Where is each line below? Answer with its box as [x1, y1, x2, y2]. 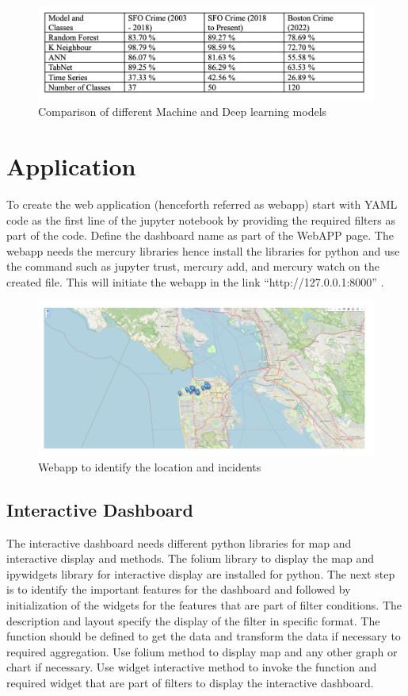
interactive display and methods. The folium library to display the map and [6, 550, 374, 567]
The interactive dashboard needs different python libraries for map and [6, 534, 352, 551]
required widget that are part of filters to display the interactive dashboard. [6, 674, 374, 690]
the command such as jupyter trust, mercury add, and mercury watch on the [6, 258, 380, 275]
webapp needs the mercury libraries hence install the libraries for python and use [6, 242, 400, 259]
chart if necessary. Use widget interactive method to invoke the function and [6, 659, 377, 675]
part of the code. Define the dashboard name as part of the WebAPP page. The [6, 227, 394, 244]
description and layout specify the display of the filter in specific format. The [6, 612, 380, 629]
